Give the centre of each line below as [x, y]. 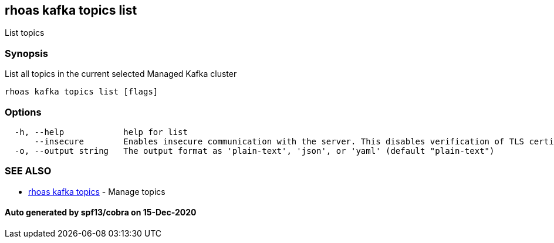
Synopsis [26, 53]
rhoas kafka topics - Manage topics [97, 191]
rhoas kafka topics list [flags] [82, 92]
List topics [25, 33]
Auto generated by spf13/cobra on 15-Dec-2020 [101, 212]
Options [23, 112]
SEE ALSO [28, 171]
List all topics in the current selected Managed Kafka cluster [121, 74]
